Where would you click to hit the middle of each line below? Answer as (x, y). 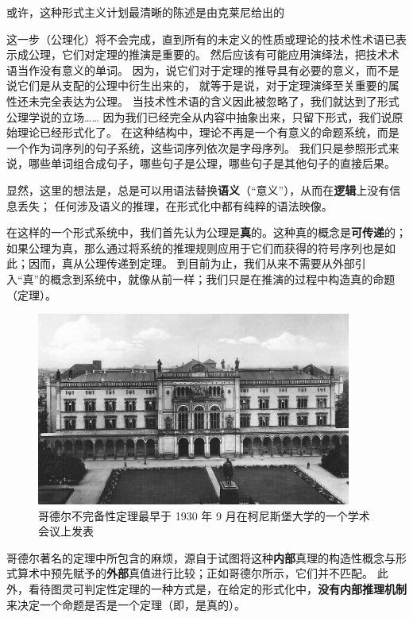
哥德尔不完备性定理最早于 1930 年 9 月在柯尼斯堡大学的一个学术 (204, 515)
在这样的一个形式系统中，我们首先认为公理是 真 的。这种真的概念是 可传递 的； (206, 232)
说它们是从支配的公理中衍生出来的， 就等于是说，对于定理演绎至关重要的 (197, 85)
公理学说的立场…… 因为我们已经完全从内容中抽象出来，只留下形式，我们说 (199, 116)
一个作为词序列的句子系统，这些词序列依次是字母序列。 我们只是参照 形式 (197, 147)
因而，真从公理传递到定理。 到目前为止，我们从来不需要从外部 (191, 263)
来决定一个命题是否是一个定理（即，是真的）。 (126, 604)
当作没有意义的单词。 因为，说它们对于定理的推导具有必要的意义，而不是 (208, 70)
